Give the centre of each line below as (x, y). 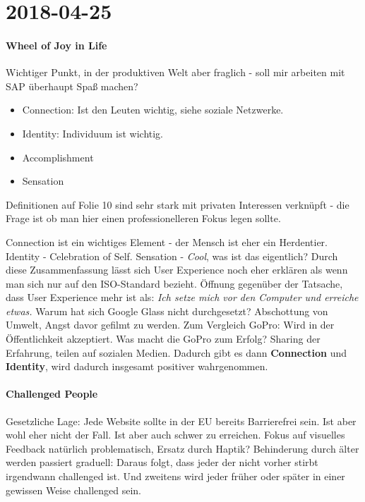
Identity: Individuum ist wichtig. (93, 133)
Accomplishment (58, 157)
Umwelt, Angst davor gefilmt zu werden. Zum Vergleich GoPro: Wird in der (170, 325)
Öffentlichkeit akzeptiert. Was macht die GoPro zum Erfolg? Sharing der (163, 339)
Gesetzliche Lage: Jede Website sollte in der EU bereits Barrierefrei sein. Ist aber (181, 421)
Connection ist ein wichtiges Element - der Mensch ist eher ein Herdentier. (167, 241)
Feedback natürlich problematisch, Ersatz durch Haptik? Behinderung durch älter (182, 448)
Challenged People (52, 394)
